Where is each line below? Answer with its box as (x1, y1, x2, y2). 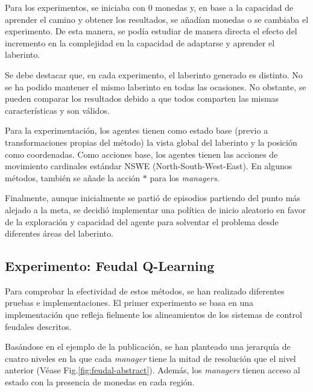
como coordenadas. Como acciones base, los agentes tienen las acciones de (5, 148, 278, 160)
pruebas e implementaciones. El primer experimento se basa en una (5, 296, 254, 309)
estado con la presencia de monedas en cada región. (5, 376, 195, 388)
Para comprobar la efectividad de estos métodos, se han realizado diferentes (5, 284, 285, 297)
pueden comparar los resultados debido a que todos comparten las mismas (5, 92, 279, 105)
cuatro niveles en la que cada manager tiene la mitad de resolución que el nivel (5, 352, 296, 364)
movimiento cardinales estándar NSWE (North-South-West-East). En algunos (5, 160, 292, 172)
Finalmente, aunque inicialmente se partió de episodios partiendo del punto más (5, 191, 300, 204)
